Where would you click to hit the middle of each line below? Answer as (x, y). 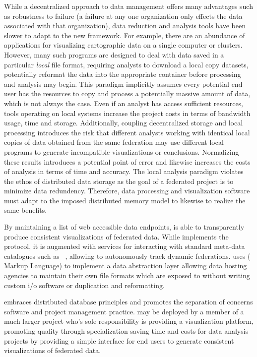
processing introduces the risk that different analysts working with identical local (127, 132)
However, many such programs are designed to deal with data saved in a (114, 54)
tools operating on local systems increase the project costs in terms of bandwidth (127, 113)
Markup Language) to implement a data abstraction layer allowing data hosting (126, 266)
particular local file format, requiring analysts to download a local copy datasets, (126, 64)
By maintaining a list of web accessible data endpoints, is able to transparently (124, 227)
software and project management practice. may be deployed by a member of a (124, 311)
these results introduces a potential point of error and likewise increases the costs (127, 161)
